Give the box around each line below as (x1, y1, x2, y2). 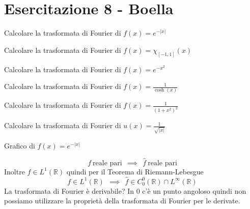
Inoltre (4, 166, 25, 176)
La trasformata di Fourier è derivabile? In (4, 185, 134, 196)
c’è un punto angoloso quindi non (142, 185, 246, 196)
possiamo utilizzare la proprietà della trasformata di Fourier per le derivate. (4, 195, 240, 206)
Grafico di (4, 140, 35, 151)
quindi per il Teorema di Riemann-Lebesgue (66, 166, 204, 176)
